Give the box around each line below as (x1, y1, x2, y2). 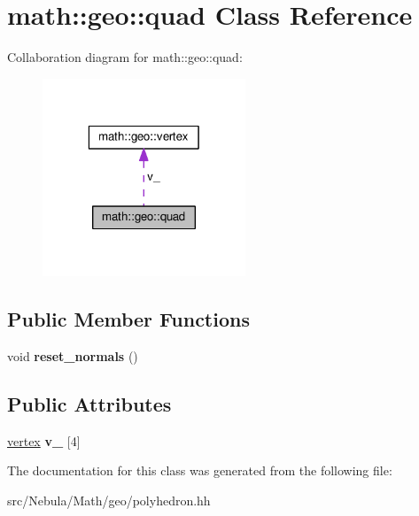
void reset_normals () (7, 347, 138, 366)
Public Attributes (7, 390, 172, 418)
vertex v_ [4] (7, 431, 81, 450)
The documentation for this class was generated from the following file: (7, 461, 392, 480)
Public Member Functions (7, 305, 250, 333)
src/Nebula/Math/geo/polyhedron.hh (7, 491, 211, 510)
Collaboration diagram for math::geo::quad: (7, 48, 243, 66)
